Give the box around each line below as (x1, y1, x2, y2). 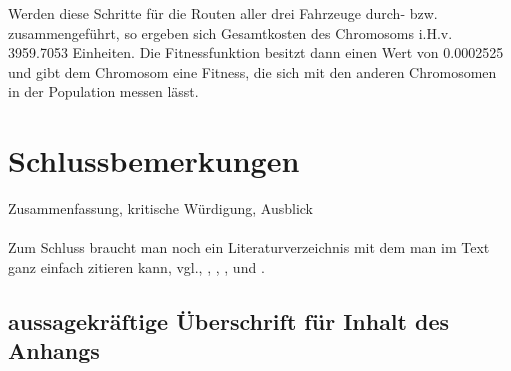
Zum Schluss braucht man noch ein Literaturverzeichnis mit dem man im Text (8, 237, 490, 258)
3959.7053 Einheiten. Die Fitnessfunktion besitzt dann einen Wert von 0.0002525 (8, 42, 504, 63)
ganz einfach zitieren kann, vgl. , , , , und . (8, 256, 265, 277)
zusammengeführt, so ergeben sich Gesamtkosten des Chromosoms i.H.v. (8, 22, 453, 43)
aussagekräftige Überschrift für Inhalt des (8, 305, 450, 336)
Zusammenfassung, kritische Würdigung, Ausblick (8, 198, 313, 219)
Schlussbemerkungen (8, 140, 300, 181)
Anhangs (8, 335, 100, 366)
